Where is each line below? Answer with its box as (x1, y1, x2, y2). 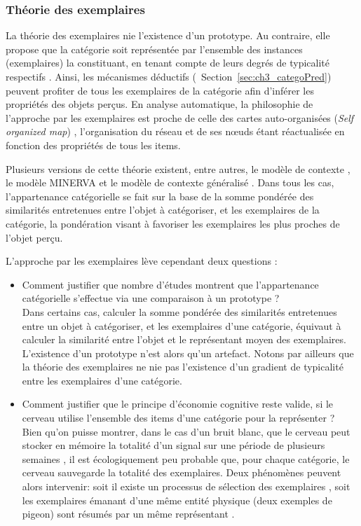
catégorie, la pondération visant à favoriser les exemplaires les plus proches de (6, 216, 340, 230)
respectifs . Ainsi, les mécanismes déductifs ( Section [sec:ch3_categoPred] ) (6, 69, 332, 83)
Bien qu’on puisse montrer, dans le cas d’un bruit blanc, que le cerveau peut (22, 424, 350, 438)
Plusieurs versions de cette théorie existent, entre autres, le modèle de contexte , (6, 161, 350, 176)
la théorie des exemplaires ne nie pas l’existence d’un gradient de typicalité (22, 359, 343, 374)
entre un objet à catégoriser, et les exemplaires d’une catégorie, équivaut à (22, 318, 341, 333)
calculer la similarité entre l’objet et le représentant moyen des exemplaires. (22, 332, 346, 347)
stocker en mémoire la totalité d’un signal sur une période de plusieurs (22, 438, 325, 452)
